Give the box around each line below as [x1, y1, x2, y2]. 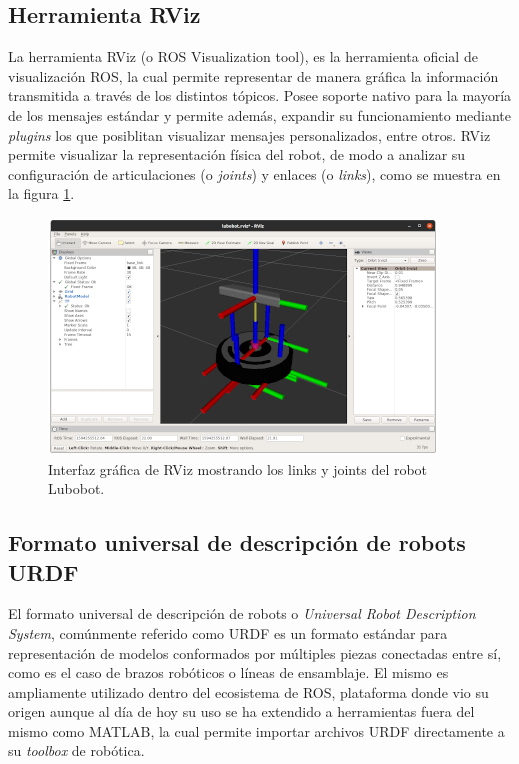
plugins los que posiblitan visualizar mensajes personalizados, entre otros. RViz [8, 124, 491, 145]
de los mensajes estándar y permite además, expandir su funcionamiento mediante [8, 104, 512, 125]
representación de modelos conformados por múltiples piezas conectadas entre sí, [8, 642, 502, 663]
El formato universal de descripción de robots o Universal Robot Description [8, 603, 476, 624]
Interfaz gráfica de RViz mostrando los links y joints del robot [48, 458, 428, 479]
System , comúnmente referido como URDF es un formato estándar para [8, 622, 448, 643]
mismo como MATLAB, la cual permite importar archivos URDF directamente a [8, 720, 505, 741]
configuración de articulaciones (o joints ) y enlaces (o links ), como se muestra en [8, 163, 501, 184]
